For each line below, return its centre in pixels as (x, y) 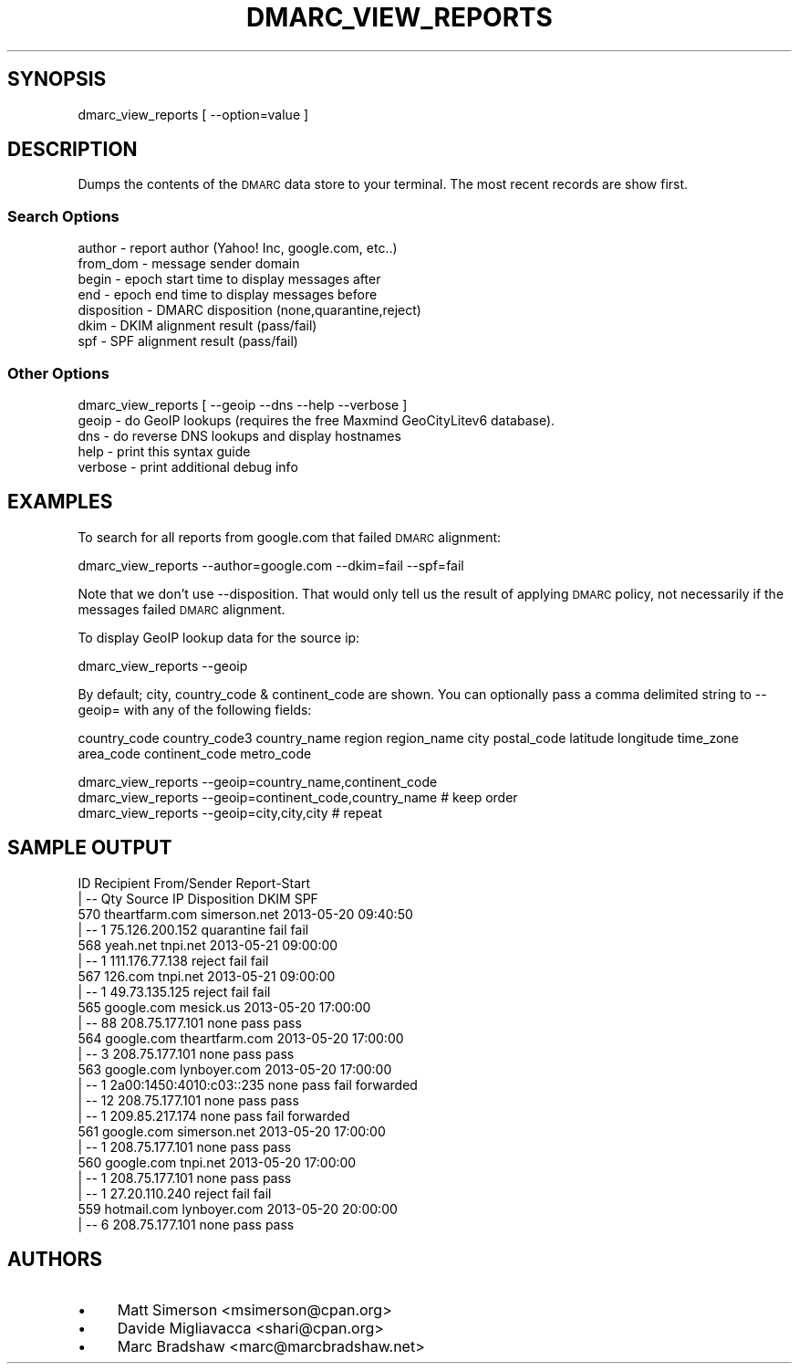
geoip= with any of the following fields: (195, 709)
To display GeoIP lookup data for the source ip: (219, 637)
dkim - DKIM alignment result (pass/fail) (197, 326)
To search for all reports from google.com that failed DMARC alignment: (290, 537)
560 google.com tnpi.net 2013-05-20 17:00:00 (217, 1162)
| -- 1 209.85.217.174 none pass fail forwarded (214, 1115)
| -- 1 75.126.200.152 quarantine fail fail (193, 929)
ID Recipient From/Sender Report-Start (194, 883)
